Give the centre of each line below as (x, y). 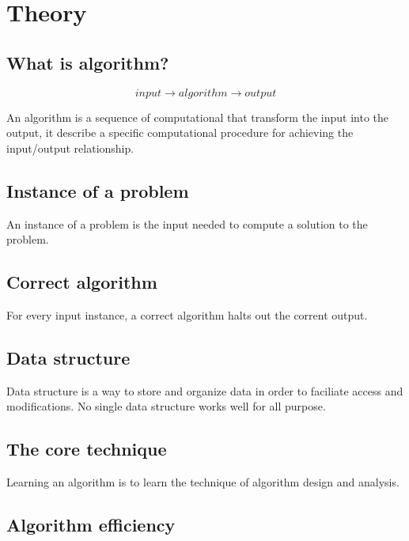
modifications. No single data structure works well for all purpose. (166, 406)
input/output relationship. (70, 148)
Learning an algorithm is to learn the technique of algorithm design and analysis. (203, 482)
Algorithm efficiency (91, 525)
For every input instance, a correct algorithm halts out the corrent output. (187, 314)
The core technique (87, 449)
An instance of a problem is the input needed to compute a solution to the (187, 223)
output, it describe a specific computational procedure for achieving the (180, 132)
